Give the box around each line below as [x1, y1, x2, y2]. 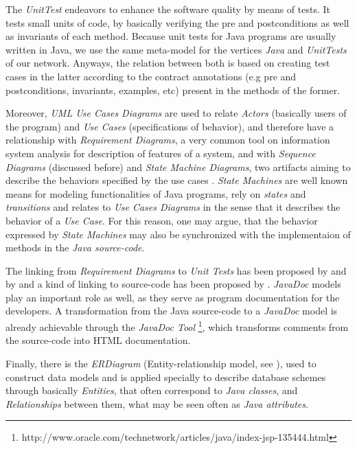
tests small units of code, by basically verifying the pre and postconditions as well [5, 15, 349, 30]
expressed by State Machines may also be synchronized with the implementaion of [5, 227, 351, 241]
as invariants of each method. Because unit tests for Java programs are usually [5, 29, 336, 43]
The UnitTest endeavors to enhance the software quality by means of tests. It [5, 2, 331, 16]
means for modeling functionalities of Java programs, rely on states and [5, 186, 306, 200]
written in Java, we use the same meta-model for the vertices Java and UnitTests [5, 42, 347, 56]
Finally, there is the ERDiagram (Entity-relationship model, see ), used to [5, 356, 316, 370]
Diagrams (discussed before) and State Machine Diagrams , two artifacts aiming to [5, 159, 351, 174]
